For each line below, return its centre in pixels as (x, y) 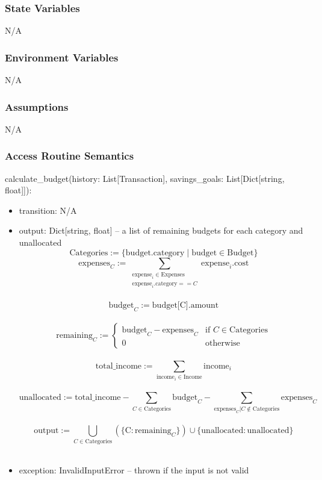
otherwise (223, 343)
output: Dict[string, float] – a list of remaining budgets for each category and (161, 230)
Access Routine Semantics (70, 156)
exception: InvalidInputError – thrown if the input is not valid (134, 470)
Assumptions (37, 106)
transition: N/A (48, 210)
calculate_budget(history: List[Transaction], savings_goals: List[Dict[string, (145, 178)
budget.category (155, 253)
